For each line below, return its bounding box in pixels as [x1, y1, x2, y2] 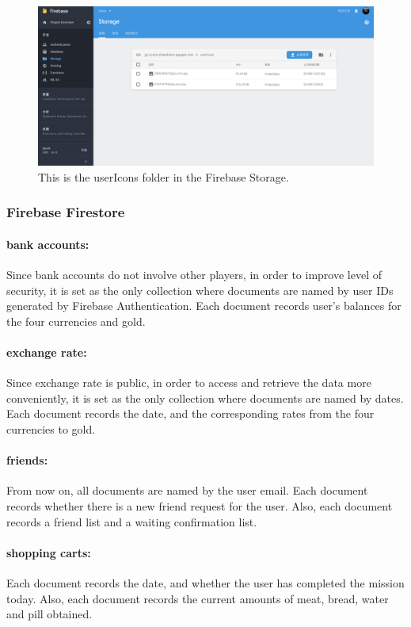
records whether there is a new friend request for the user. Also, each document [6, 498, 393, 514]
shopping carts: [6, 544, 91, 560]
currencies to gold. [6, 421, 96, 438]
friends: [6, 452, 48, 468]
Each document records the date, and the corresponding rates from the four [6, 405, 375, 422]
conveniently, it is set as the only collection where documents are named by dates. [6, 389, 404, 406]
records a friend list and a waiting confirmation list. [6, 513, 257, 530]
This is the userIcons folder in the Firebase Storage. [38, 168, 289, 185]
